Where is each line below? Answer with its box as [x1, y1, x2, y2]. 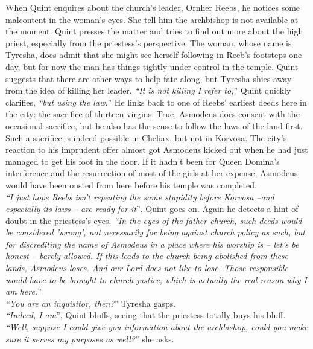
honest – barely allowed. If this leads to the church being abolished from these [5, 249, 288, 262]
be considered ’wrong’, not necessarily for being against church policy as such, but [5, 226, 305, 239]
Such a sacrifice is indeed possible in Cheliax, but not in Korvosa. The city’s [5, 131, 287, 144]
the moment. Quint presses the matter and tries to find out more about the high [5, 25, 303, 37]
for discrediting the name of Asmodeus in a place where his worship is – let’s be [5, 237, 299, 250]
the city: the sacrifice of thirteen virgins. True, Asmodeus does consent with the [5, 107, 300, 120]
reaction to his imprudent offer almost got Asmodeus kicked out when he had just [5, 143, 308, 156]
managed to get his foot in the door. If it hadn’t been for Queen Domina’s [5, 155, 280, 167]
